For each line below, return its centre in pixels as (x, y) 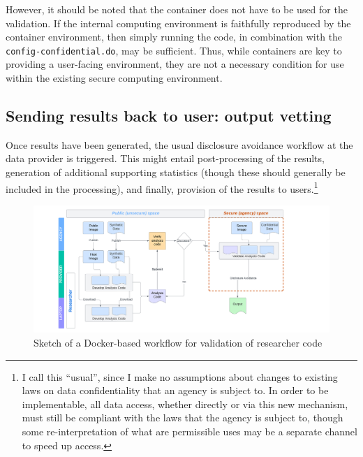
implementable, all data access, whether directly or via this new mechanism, (185, 404)
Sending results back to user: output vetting (169, 116)
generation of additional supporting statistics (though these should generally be (176, 172)
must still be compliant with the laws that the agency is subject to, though (183, 418)
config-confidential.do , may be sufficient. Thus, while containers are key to (174, 50)
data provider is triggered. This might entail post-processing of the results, (165, 158)
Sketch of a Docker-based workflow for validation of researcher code (178, 343)
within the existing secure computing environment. (114, 78)
